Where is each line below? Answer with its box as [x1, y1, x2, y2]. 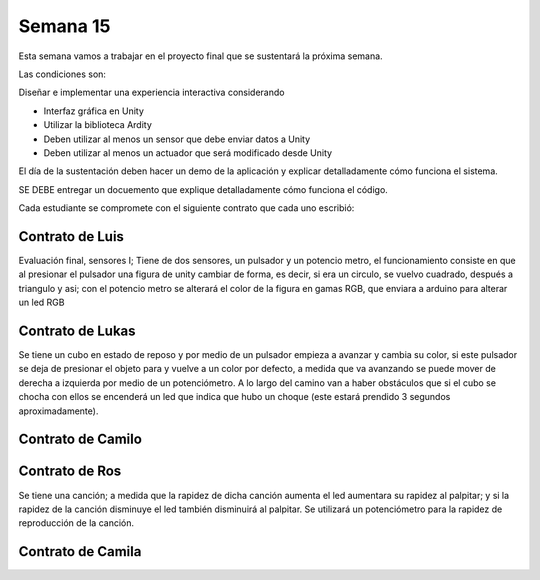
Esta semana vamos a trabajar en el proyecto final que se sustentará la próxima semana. [18, 50, 384, 62]
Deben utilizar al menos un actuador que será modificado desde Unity [43, 146, 333, 159]
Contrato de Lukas [18, 322, 136, 339]
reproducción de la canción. [18, 517, 135, 529]
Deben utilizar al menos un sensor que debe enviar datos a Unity [43, 133, 311, 145]
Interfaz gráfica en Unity [43, 105, 145, 117]
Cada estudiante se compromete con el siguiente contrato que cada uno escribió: [18, 202, 355, 214]
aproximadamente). [18, 405, 99, 417]
